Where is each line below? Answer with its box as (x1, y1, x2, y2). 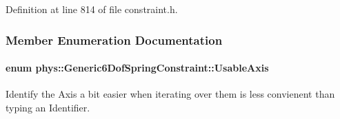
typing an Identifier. (6, 100, 90, 114)
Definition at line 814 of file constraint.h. (6, 2, 178, 16)
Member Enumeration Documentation (6, 31, 223, 48)
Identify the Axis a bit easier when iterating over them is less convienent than (6, 87, 335, 101)
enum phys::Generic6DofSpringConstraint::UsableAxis (6, 61, 269, 75)
